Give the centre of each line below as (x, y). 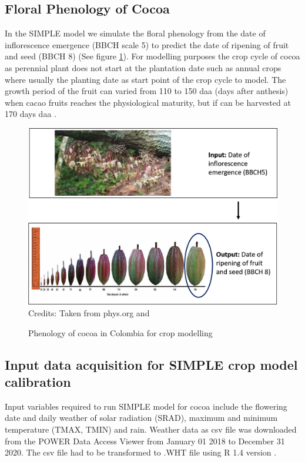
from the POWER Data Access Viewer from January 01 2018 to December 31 (145, 441)
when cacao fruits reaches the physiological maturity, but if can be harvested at (148, 102)
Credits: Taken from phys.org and (89, 313)
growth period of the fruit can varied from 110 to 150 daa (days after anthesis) (147, 91)
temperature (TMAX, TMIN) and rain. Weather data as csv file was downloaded (151, 429)
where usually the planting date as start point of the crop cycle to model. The (145, 79)
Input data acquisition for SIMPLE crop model (151, 364)
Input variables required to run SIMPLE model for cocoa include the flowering (146, 406)
